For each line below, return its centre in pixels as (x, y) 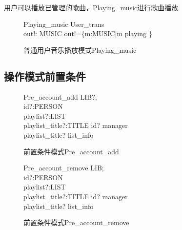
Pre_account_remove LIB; (64, 168)
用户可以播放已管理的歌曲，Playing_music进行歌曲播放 (91, 7)
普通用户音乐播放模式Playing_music (80, 50)
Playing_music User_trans (64, 24)
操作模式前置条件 (45, 76)
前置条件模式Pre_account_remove (76, 222)
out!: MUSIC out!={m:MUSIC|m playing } (88, 33)
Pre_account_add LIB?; (60, 96)
